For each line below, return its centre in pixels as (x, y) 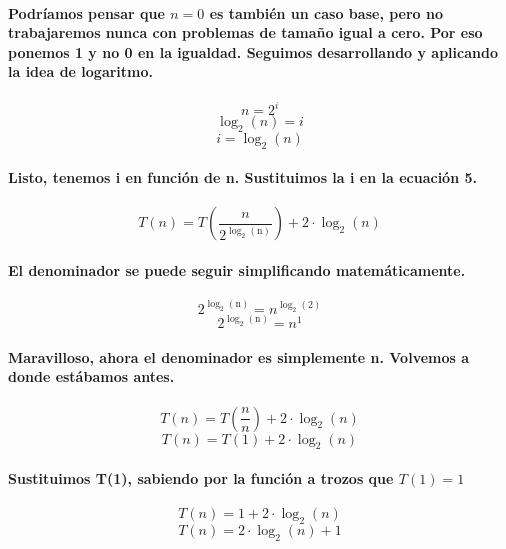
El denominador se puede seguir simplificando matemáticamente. (237, 270)
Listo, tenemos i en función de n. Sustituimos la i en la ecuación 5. (242, 177)
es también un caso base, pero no (326, 12)
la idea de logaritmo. (80, 71)
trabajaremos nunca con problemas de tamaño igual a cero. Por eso (245, 32)
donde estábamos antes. (91, 376)
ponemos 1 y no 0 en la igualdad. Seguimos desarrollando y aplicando (253, 51)
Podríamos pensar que (86, 12)
